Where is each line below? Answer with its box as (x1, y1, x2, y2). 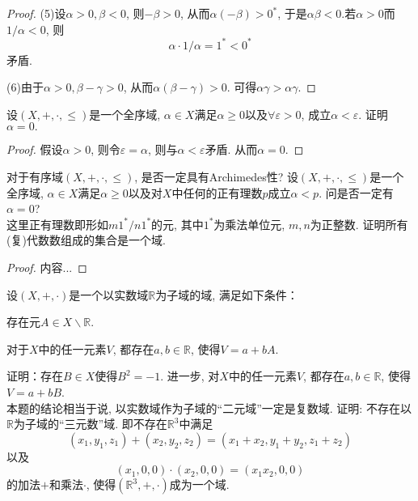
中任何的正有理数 (171, 184, 263, 201)
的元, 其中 (151, 215, 204, 232)
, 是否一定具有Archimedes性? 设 (134, 168, 298, 185)
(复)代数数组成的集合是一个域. (6, 231, 166, 248)
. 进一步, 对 (160, 367, 220, 384)
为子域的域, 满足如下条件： (155, 286, 298, 303)
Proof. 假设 (6, 141, 63, 158)
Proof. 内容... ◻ (6, 259, 87, 276)
